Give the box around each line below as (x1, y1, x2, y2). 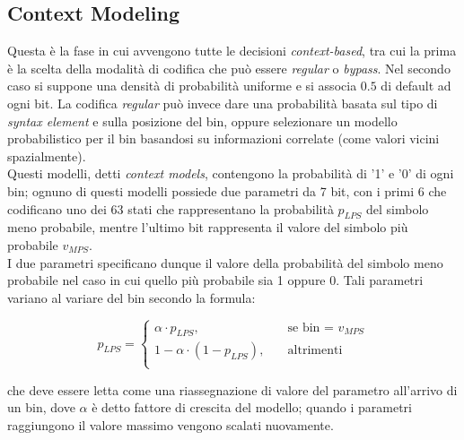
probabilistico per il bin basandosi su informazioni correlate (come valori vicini (7, 129, 440, 148)
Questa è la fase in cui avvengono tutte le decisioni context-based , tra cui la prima (7, 41, 457, 60)
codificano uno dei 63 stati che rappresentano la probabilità (7, 199, 334, 218)
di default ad (381, 76, 451, 95)
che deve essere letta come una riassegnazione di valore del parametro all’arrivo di (7, 380, 458, 399)
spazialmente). (7, 146, 86, 165)
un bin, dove (7, 398, 75, 417)
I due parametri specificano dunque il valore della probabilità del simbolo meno (7, 253, 443, 272)
